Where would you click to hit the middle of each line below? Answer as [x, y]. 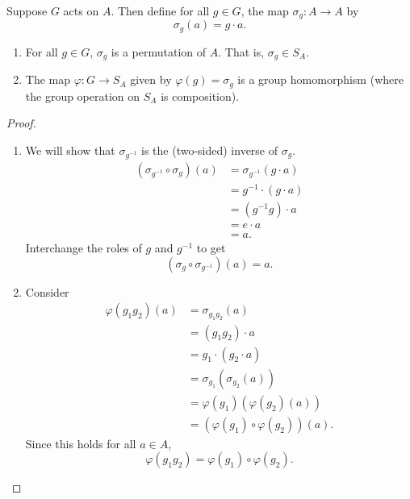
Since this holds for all [81, 443]
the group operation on [83, 96]
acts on [81, 10]
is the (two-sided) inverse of [210, 150]
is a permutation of [159, 51]
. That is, [241, 51]
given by [151, 79]
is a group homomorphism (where [320, 79]
